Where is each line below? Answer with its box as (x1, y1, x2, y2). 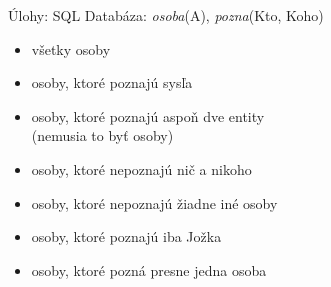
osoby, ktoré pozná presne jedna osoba (31, 259, 267, 280)
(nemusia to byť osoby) (31, 125, 174, 146)
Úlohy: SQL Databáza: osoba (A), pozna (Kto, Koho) (8, 5, 324, 25)
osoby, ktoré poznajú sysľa (31, 72, 193, 93)
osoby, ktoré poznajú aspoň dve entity (31, 105, 265, 126)
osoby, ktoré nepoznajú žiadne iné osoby (31, 192, 278, 213)
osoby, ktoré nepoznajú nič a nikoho (31, 158, 252, 179)
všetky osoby (31, 38, 111, 59)
